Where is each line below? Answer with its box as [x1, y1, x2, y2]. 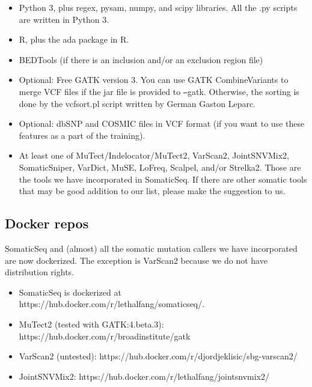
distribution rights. [5, 266, 74, 278]
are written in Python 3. [19, 13, 109, 25]
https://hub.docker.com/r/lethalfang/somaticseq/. [19, 297, 205, 310]
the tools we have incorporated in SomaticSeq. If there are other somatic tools [19, 172, 307, 185]
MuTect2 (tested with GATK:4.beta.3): [19, 317, 164, 330]
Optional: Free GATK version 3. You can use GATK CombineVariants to [19, 73, 289, 86]
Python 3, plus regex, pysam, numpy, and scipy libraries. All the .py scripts [19, 1, 298, 13]
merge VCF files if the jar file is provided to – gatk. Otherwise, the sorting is [19, 85, 299, 97]
